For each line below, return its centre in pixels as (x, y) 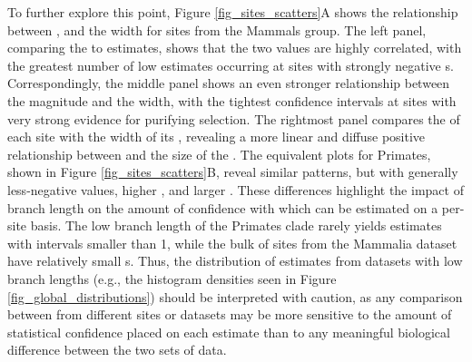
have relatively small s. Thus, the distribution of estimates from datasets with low (235, 261)
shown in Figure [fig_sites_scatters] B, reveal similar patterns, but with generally (233, 172)
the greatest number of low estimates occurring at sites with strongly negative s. (231, 65)
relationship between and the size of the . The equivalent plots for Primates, (219, 154)
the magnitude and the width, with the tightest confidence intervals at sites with (232, 100)
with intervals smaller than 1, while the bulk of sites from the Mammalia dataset (232, 243)
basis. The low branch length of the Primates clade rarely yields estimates (236, 225)
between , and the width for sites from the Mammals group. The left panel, (217, 29)
